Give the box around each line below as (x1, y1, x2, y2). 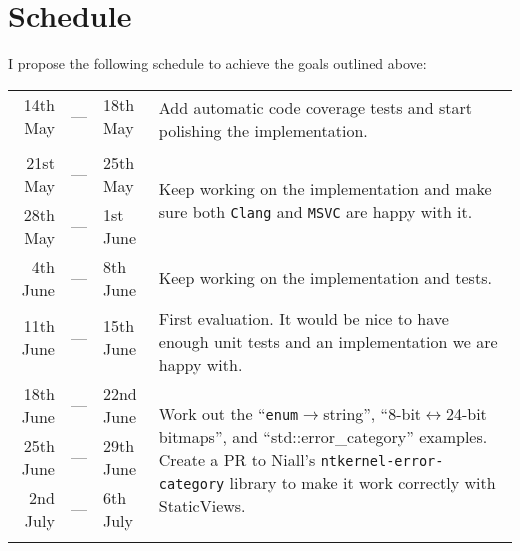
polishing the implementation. (158, 118, 368, 142)
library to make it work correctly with (229, 471, 496, 495)
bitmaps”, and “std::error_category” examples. (158, 425, 488, 449)
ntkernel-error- (320, 453, 444, 470)
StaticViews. (158, 494, 246, 518)
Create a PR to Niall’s (158, 448, 316, 472)
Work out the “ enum (158, 402, 299, 426)
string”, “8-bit (323, 402, 422, 426)
